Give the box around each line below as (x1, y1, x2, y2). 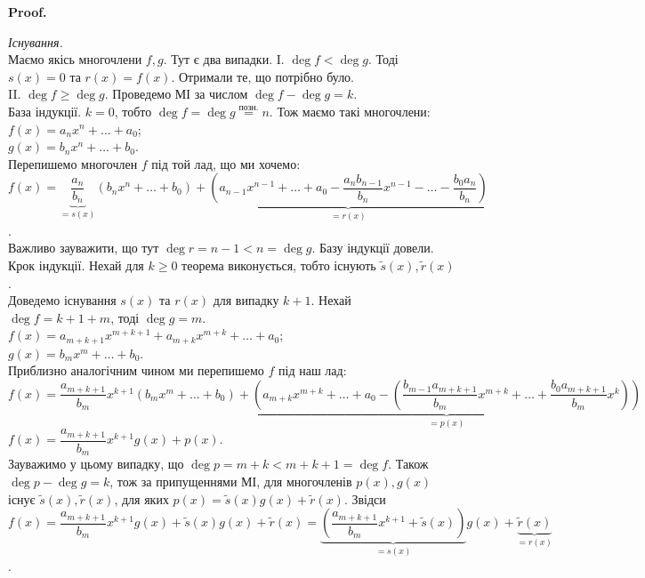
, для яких (114, 489, 169, 508)
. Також (388, 454, 429, 473)
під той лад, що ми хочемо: (151, 154, 301, 173)
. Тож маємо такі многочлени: (269, 101, 431, 120)
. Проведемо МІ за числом (104, 84, 248, 103)
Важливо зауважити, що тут (8, 238, 159, 257)
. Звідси (343, 489, 386, 508)
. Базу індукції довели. (311, 238, 434, 257)
